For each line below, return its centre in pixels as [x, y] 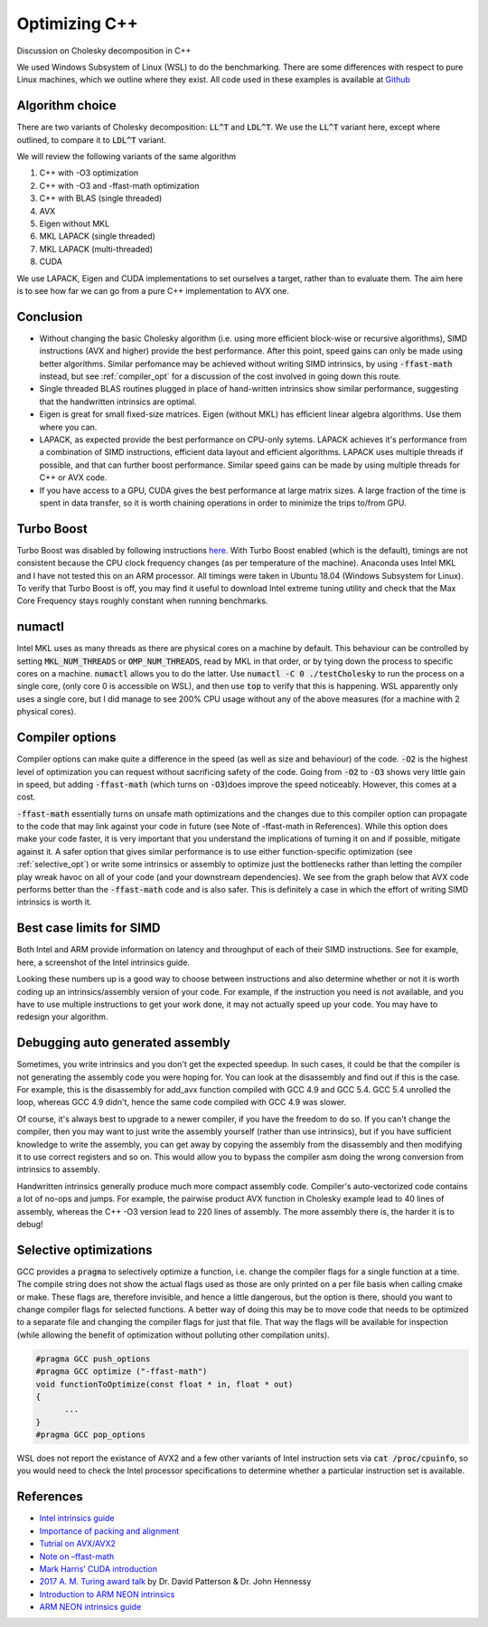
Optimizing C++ [78, 24]
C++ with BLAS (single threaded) [101, 198]
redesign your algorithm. [62, 1017]
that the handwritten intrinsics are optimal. [118, 402]
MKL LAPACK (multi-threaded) [96, 249]
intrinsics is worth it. [54, 902]
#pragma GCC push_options [93, 1358]
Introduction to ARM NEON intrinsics [107, 1594]
